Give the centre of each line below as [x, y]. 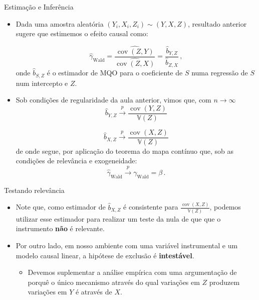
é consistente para [151, 207]
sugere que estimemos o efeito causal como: [82, 33]
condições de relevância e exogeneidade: [76, 161]
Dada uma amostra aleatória [60, 23]
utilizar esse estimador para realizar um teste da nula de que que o [118, 218]
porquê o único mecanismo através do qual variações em [114, 282]
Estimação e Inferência [39, 7]
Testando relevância [34, 190]
